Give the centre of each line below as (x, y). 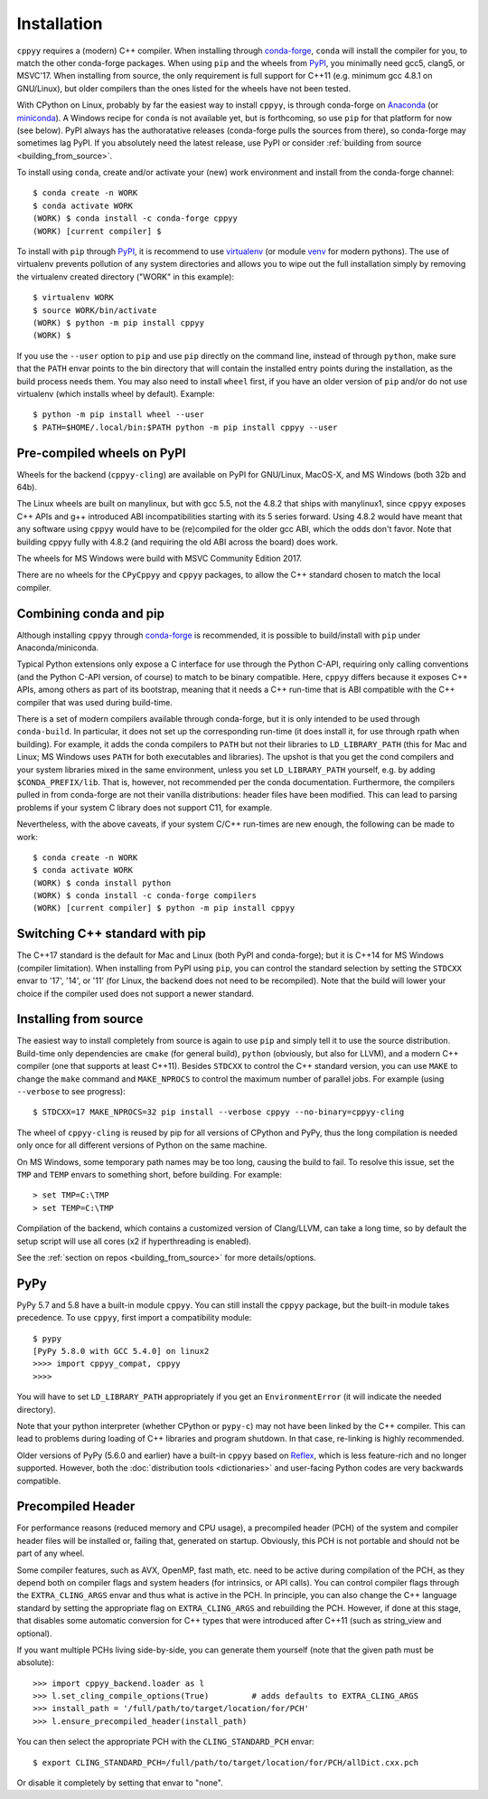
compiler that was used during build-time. (95, 702)
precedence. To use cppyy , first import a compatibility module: (134, 1318)
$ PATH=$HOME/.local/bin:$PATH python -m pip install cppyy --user (185, 427)
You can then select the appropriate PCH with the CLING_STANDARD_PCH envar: (166, 1742)
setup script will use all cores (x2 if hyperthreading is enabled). (134, 1241)
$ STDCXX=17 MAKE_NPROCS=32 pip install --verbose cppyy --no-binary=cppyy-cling (219, 1112)
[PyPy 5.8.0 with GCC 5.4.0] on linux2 (121, 1351)
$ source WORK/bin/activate (95, 310)
